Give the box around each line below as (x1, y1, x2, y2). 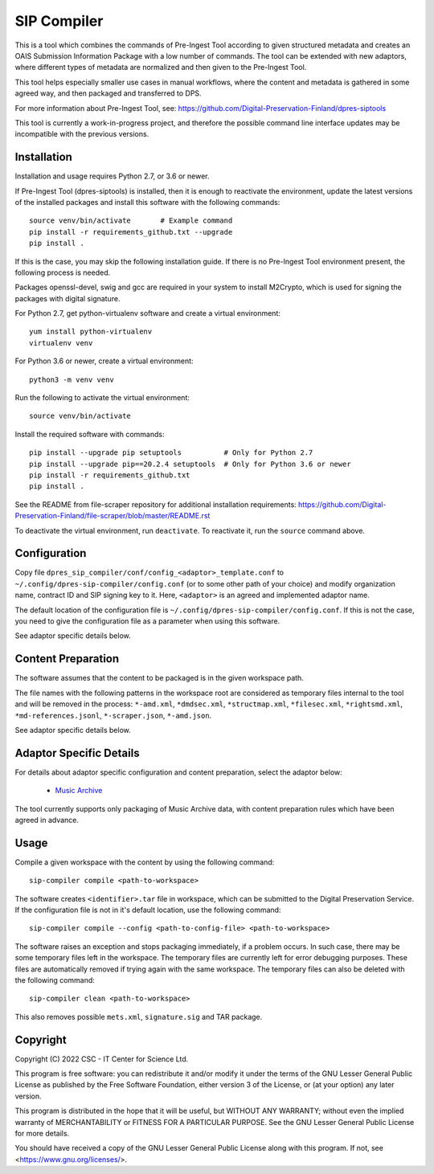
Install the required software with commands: (14, 429, 165, 439)
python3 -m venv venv (29, 374, 114, 384)
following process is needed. (14, 268, 111, 277)
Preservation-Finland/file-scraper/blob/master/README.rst (14, 511, 211, 521)
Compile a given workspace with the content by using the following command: (14, 857, 275, 867)
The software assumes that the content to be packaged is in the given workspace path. (14, 673, 305, 683)
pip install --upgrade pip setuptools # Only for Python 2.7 (29, 448, 313, 457)
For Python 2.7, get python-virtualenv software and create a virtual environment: (14, 309, 281, 318)
